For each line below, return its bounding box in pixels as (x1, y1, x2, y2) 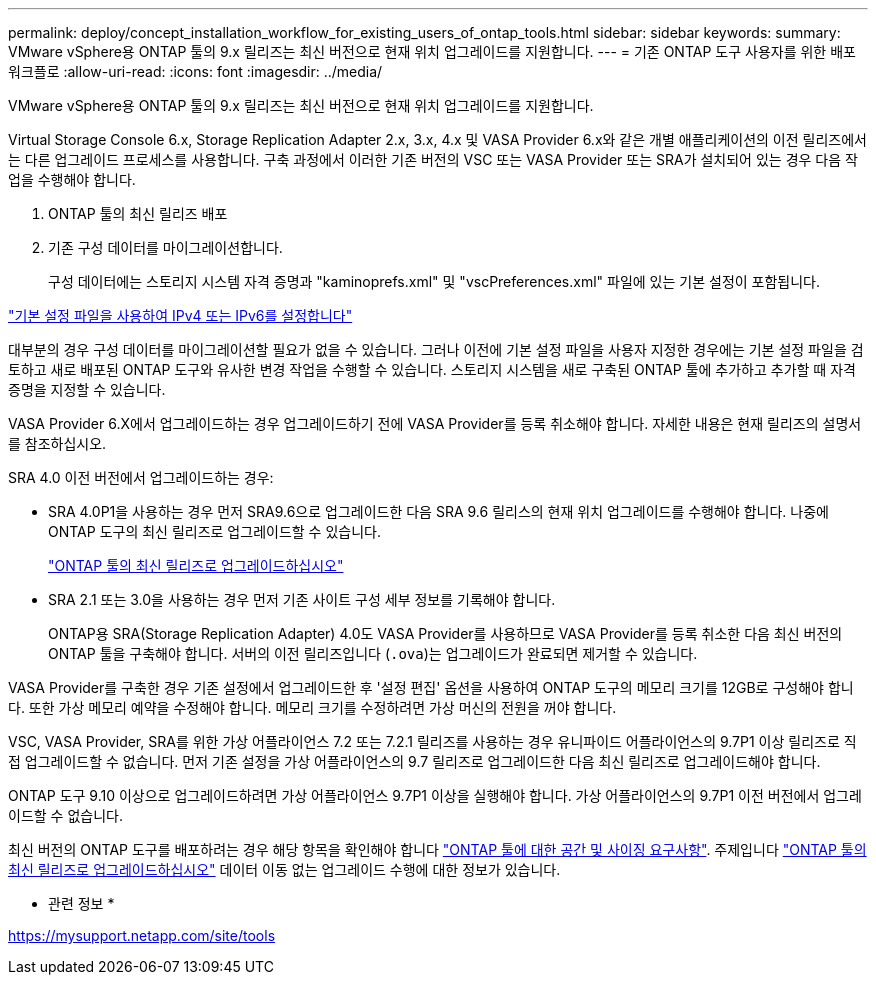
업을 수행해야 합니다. (8, 171, 136, 188)
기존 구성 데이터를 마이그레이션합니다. (48, 239, 283, 256)
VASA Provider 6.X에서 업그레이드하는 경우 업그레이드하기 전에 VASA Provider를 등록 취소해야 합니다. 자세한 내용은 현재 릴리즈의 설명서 (8, 415, 862, 432)
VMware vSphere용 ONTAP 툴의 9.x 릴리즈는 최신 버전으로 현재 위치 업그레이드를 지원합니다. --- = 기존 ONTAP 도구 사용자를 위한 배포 (8, 43, 856, 60)
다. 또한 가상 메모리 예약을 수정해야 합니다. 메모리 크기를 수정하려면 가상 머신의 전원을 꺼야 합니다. (8, 699, 617, 716)
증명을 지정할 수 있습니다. (8, 381, 166, 398)
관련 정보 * (48, 895, 115, 912)
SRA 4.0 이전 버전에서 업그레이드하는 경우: (8, 469, 274, 486)
